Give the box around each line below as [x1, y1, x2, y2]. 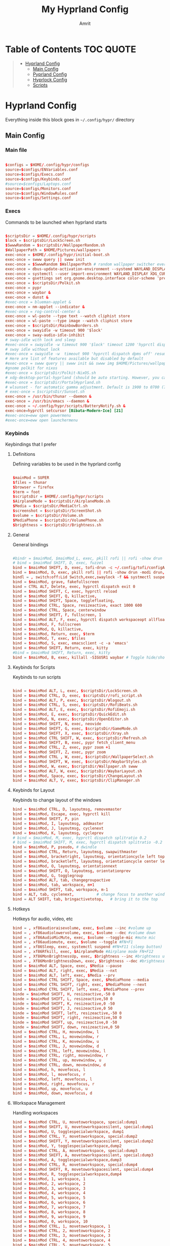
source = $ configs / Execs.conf [5, 172, 65, 177]
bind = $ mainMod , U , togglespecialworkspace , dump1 [12, 1129, 124, 1134]
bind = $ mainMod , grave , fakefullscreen [12, 579, 99, 584]
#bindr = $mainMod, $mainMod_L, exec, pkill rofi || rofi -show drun [12, 555, 163, 561]
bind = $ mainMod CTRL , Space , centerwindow [12, 608, 106, 613]
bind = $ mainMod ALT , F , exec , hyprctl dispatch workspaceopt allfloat [12, 617, 167, 622]
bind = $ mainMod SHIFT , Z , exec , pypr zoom [12, 750, 106, 755]
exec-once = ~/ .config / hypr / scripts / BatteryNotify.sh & [5, 403, 125, 409]
